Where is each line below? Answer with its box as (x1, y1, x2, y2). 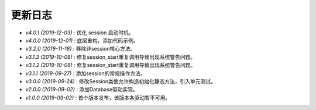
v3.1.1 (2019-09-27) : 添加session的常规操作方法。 (25, 70, 146, 77)
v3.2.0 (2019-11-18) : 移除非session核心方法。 (25, 45, 136, 52)
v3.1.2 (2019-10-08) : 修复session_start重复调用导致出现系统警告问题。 (25, 62, 196, 69)
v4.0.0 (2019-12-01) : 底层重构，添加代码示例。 (25, 37, 139, 44)
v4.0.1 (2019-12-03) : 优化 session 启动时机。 (25, 29, 134, 36)
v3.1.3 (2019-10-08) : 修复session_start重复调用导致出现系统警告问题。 (25, 53, 196, 61)
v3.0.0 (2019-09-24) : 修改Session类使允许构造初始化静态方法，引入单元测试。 (25, 77, 216, 84)
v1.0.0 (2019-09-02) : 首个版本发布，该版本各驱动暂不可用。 (25, 94, 171, 101)
